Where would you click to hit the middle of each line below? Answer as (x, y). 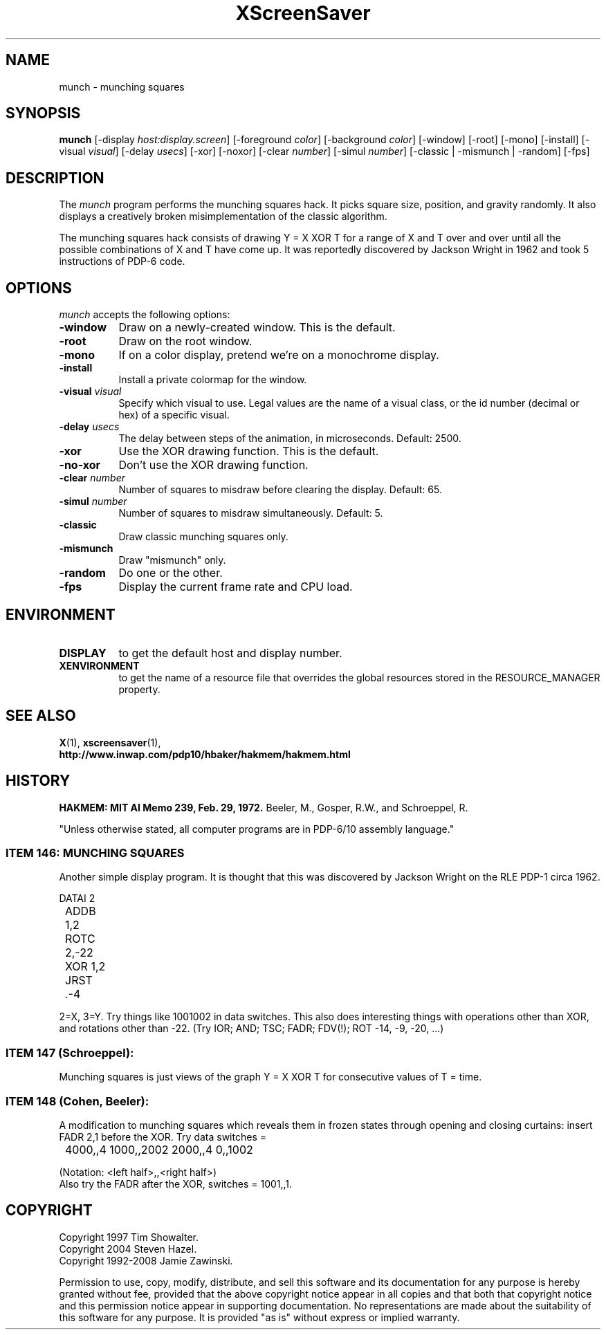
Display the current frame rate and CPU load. (236, 587)
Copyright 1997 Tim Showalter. (129, 1237)
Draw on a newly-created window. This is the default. (257, 328)
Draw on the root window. (185, 341)
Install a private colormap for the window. (213, 380)
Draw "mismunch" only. (172, 560)
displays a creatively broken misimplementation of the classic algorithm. (223, 217)
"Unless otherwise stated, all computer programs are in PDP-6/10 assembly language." (257, 829)
